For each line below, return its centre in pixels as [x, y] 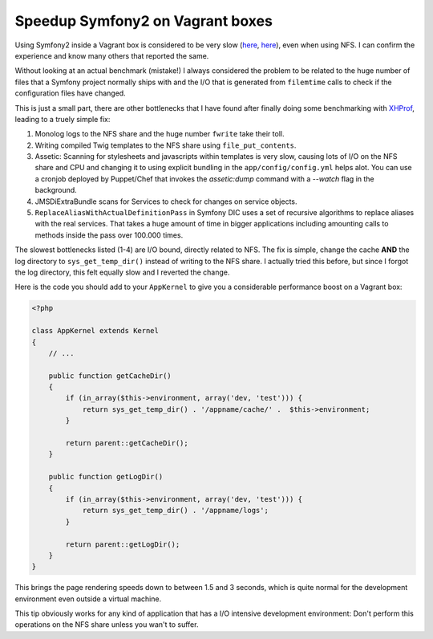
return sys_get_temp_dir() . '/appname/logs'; [175, 511]
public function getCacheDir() [110, 376]
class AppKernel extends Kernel [95, 331]
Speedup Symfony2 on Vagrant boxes [144, 21]
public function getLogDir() [106, 477]
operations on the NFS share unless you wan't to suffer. [107, 625]
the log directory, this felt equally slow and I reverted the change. [122, 272]
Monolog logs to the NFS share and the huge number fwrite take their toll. [160, 134]
